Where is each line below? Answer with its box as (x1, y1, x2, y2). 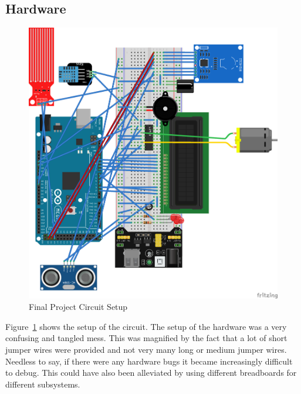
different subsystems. (5, 378, 80, 390)
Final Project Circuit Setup (29, 300, 128, 313)
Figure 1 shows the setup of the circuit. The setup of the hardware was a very (5, 320, 287, 332)
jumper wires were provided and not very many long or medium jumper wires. (5, 343, 287, 355)
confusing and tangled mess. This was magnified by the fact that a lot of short (5, 332, 288, 344)
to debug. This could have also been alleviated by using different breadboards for (5, 366, 297, 379)
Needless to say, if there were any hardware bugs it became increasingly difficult (5, 355, 293, 367)
